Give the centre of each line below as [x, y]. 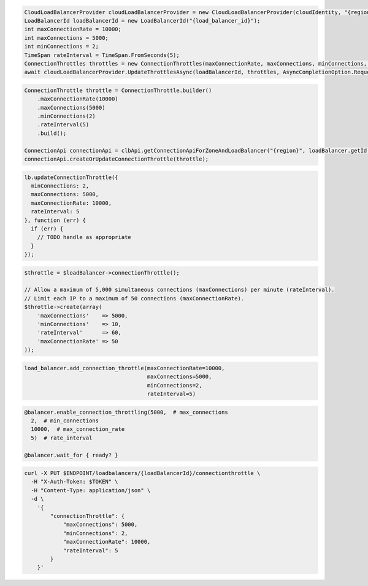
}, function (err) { [55, 220]
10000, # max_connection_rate [78, 429]
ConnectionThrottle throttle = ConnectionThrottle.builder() [118, 90]
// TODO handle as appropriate [84, 237]
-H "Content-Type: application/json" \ [91, 490]
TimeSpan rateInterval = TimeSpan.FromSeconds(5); [102, 55]
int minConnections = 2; [62, 47]
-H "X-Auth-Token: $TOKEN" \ [75, 482]
